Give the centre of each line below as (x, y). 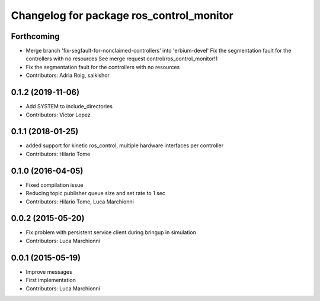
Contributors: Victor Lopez (58, 115)
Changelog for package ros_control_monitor (122, 15)
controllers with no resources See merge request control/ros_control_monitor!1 (122, 59)
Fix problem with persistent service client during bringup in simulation (111, 232)
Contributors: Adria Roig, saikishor (68, 75)
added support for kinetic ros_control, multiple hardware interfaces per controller (125, 145)
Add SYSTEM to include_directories (69, 106)
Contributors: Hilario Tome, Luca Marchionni (80, 202)
